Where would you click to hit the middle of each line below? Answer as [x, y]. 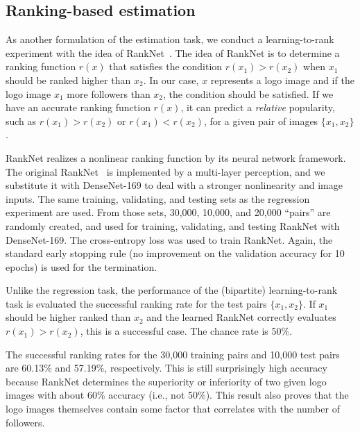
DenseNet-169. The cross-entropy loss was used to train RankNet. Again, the [169, 239]
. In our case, [171, 80]
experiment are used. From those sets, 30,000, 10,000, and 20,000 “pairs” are [168, 212]
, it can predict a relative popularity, [258, 107]
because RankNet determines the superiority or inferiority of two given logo [166, 381]
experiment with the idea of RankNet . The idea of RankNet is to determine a [173, 52]
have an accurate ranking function [78, 107]
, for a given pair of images [261, 121]
